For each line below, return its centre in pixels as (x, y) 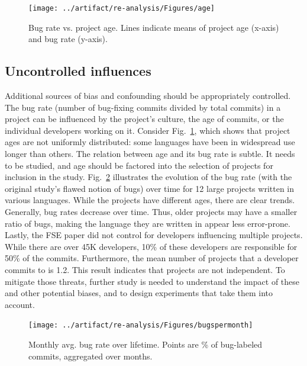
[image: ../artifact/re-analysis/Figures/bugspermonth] (141, 325)
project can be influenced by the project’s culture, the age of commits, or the (144, 119)
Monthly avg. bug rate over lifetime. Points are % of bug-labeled (146, 344)
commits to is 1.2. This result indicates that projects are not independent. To (145, 269)
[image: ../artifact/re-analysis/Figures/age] (122, 8)
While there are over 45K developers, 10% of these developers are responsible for (151, 246)
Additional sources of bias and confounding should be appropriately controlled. (148, 96)
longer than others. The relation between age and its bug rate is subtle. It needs (150, 154)
